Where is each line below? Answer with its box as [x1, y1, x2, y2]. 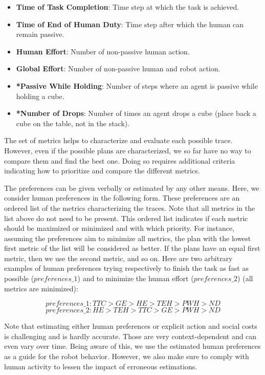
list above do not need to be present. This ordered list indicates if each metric [4, 212, 248, 223]
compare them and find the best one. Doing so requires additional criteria [4, 155, 235, 166]
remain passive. [16, 29, 64, 40]
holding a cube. [16, 90, 64, 101]
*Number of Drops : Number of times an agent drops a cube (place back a [16, 108, 256, 119]
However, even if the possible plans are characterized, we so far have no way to [4, 145, 251, 155]
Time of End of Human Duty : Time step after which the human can [16, 18, 244, 29]
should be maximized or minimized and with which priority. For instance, [4, 223, 235, 233]
